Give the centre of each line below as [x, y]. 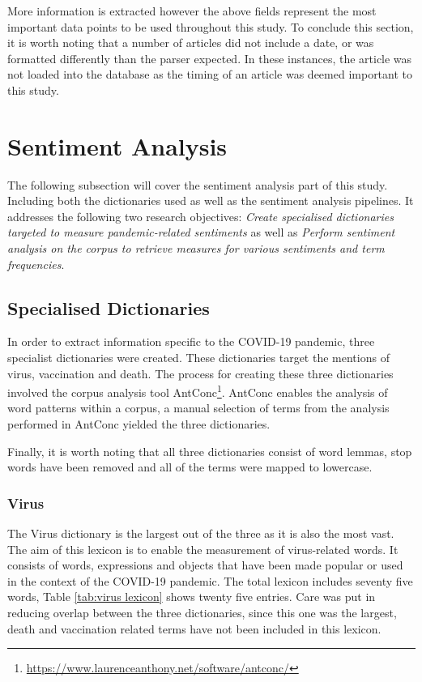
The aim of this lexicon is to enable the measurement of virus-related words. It [203, 549]
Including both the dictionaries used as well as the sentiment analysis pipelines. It [211, 200]
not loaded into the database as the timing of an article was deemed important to [210, 74]
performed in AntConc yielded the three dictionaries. [139, 424]
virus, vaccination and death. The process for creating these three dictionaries [200, 373]
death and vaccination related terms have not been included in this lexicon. [194, 628]
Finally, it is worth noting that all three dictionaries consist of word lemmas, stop [210, 451]
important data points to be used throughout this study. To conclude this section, [211, 26]
